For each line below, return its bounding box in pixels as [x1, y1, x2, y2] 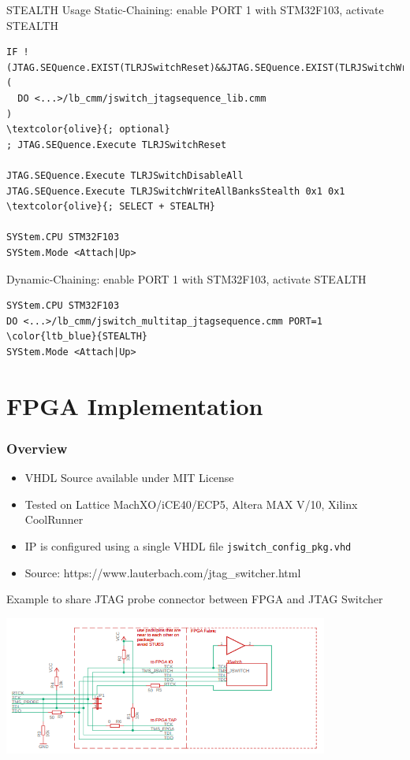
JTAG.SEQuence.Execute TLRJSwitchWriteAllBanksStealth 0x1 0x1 [6, 185, 345, 197]
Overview [6, 438, 68, 458]
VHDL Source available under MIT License [24, 469, 234, 486]
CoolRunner [24, 511, 84, 528]
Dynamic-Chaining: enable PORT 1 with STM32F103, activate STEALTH [6, 270, 367, 287]
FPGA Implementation [6, 389, 263, 421]
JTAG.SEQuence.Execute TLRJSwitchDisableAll [6, 169, 244, 181]
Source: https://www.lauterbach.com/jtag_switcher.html [24, 564, 301, 580]
